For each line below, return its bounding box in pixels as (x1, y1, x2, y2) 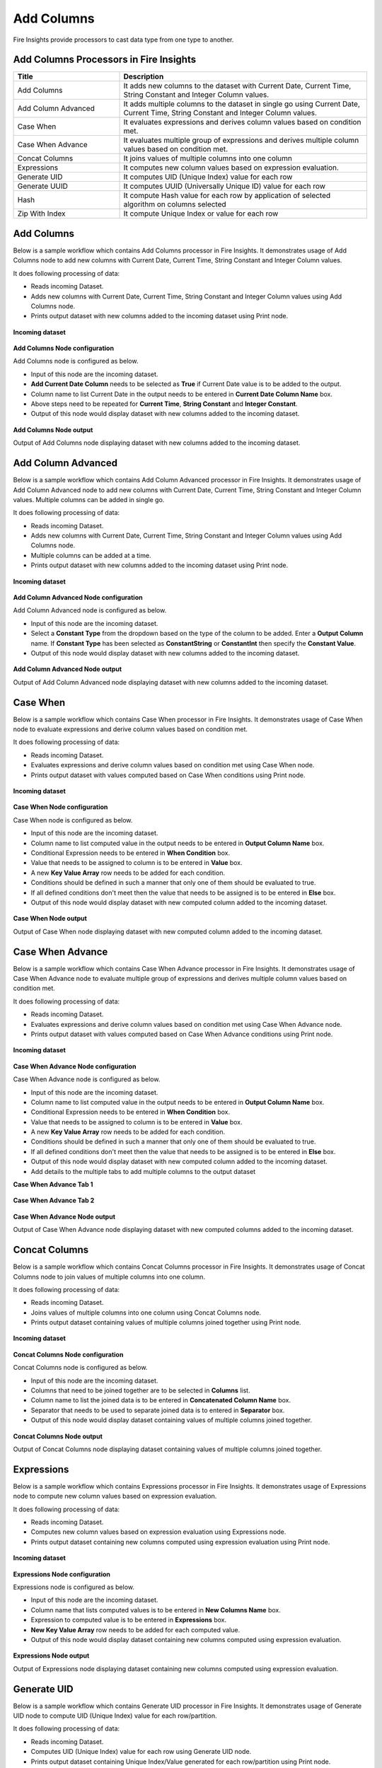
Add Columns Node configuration (13, 344, 115, 353)
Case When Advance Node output (13, 1212, 116, 1221)
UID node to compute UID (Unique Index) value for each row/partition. (13, 1711, 217, 1720)
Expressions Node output (13, 1651, 90, 1660)
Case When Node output (13, 914, 88, 923)
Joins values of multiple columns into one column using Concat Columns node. (30, 1308, 262, 1317)
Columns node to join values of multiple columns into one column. (13, 1272, 205, 1281)
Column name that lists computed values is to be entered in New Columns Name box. (30, 1605, 281, 1614)
